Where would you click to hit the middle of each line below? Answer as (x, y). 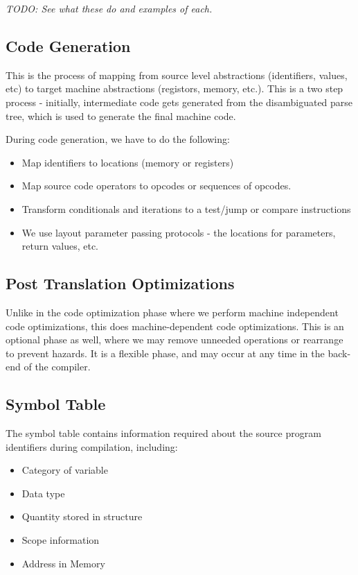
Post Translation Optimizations (120, 283)
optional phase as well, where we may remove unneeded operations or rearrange (174, 340)
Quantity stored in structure (82, 516)
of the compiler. (57, 367)
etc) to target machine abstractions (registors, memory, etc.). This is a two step (174, 88)
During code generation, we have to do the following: (118, 139)
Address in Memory (63, 563)
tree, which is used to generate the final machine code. (121, 115)
